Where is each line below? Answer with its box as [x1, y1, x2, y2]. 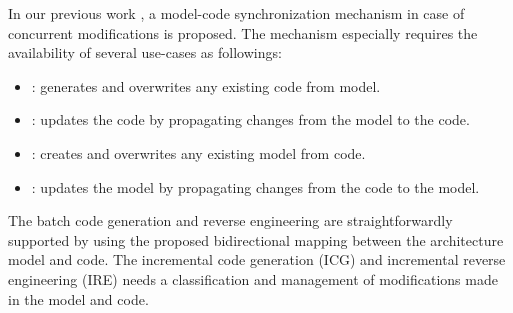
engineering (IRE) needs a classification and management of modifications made [8, 268, 498, 289]
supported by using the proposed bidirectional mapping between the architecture [8, 229, 504, 250]
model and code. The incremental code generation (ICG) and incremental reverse [8, 249, 506, 270]
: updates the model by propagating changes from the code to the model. [31, 176, 480, 197]
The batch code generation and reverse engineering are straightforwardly [8, 210, 453, 231]
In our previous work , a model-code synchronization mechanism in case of [8, 3, 465, 23]
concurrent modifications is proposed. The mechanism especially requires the [8, 22, 478, 43]
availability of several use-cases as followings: [8, 42, 282, 63]
